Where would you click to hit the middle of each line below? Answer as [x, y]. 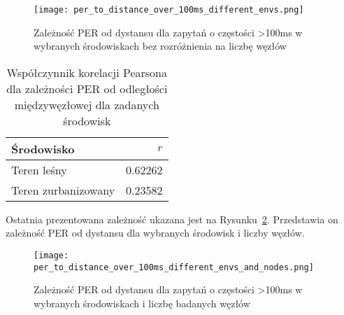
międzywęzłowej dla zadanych [87, 104]
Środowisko [43, 148]
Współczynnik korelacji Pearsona [87, 72]
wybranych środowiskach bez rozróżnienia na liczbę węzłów [160, 46]
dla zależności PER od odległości [87, 88]
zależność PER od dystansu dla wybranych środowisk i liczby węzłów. [155, 233]
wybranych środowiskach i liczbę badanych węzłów [142, 303]
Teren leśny [39, 169]
